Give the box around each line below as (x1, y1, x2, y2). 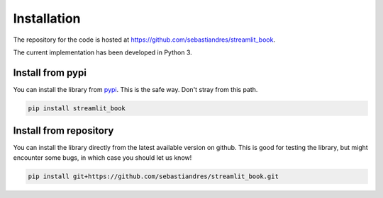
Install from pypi (13, 66, 87, 78)
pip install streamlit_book (28, 104, 126, 112)
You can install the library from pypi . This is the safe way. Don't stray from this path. (13, 85, 258, 93)
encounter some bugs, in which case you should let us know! (13, 153, 192, 162)
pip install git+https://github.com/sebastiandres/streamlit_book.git (28, 172, 279, 180)
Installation (13, 11, 81, 26)
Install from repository (13, 124, 114, 137)
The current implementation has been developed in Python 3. (13, 48, 192, 57)
